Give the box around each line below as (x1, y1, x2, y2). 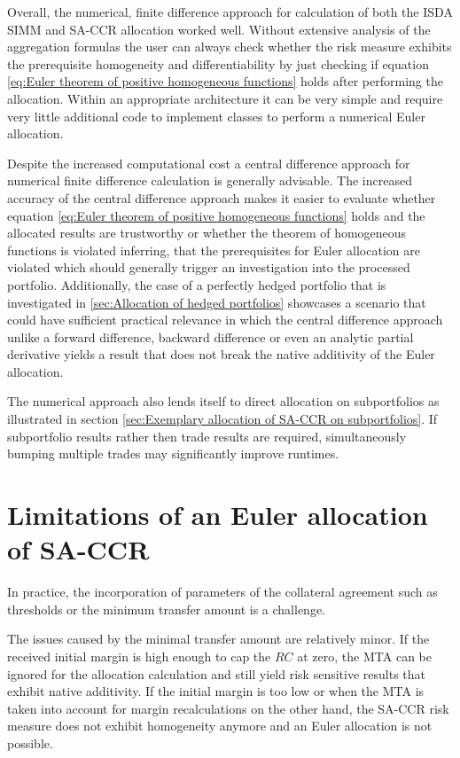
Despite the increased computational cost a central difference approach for (7, 153, 410, 172)
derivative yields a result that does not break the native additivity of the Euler (7, 345, 435, 363)
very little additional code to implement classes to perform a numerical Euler (7, 106, 425, 125)
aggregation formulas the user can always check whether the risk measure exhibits (7, 37, 452, 56)
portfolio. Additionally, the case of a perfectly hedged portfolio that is (7, 275, 386, 293)
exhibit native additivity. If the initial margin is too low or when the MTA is (7, 682, 425, 700)
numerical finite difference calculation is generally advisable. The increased (7, 171, 412, 190)
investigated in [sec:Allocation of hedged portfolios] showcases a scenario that (7, 293, 426, 311)
